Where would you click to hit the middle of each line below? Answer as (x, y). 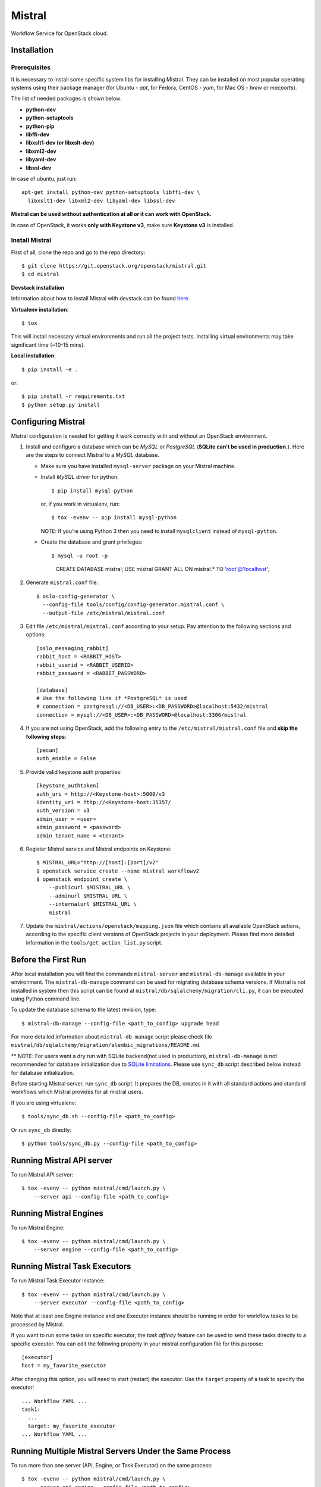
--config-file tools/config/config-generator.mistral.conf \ (133, 605)
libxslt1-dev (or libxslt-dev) (60, 143)
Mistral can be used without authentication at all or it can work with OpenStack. (111, 214)
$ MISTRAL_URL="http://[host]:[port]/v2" (97, 863)
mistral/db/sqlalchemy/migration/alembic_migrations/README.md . (106, 1045)
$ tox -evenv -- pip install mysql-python (114, 518)
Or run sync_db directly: (41, 1130)
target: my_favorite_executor (72, 1426)
